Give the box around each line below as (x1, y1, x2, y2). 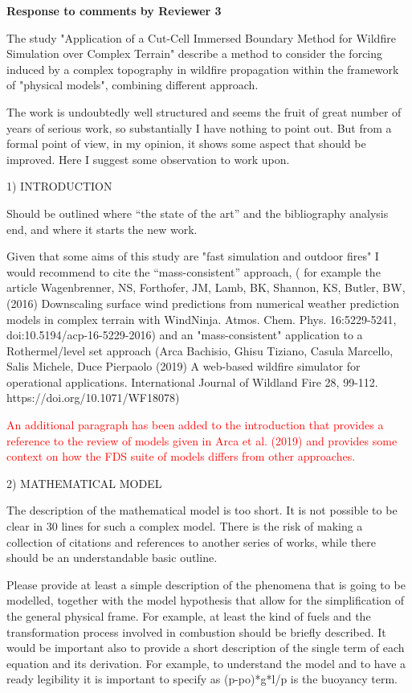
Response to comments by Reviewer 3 (6, 2, 222, 18)
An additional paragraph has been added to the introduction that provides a (6, 416, 384, 433)
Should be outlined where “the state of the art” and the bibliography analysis (6, 204, 389, 221)
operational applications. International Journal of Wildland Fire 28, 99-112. (6, 373, 378, 390)
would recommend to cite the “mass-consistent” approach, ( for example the (6, 263, 381, 280)
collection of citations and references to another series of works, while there (6, 533, 376, 550)
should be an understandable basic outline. (6, 549, 218, 566)
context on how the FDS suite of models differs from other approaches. (6, 448, 356, 465)
